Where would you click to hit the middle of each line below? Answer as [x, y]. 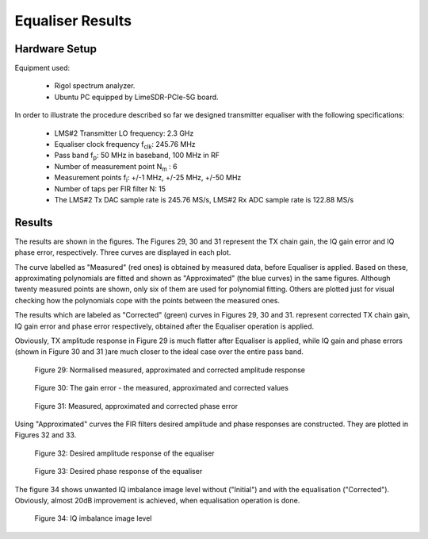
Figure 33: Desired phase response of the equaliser [118, 472]
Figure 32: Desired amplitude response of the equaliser [124, 453]
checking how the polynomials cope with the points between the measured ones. [147, 300]
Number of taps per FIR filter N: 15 [110, 189]
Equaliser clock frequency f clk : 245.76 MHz [125, 145]
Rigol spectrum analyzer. [95, 86]
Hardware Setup [55, 49]
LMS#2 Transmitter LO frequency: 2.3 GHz [124, 133]
